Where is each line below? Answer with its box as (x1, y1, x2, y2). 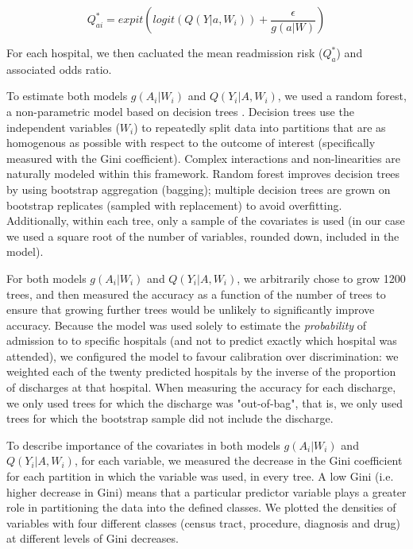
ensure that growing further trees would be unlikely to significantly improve (6, 301, 375, 318)
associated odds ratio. (6, 60, 112, 77)
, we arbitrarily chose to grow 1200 (237, 269, 406, 286)
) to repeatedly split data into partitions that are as (133, 118, 386, 135)
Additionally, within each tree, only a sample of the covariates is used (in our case (6, 212, 405, 229)
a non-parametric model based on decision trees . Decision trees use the (6, 102, 354, 119)
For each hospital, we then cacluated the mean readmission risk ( (6, 44, 323, 60)
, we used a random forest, (277, 87, 407, 104)
